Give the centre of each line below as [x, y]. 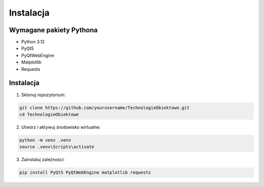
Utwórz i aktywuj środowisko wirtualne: [61, 127]
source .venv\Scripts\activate [57, 147]
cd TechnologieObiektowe [49, 114]
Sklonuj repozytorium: [44, 95]
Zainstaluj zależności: [43, 160]
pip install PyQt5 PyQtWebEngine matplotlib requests [85, 173]
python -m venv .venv [45, 140]
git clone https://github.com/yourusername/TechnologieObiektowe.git [104, 108]
